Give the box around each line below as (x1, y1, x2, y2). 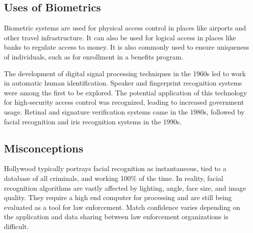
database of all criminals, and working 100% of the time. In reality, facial (4, 173, 224, 183)
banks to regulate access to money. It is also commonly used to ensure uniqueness (4, 42, 250, 52)
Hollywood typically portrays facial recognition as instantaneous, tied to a (4, 163, 227, 174)
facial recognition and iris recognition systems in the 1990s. (4, 116, 182, 126)
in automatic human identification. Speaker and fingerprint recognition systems (4, 78, 242, 88)
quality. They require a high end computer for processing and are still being (4, 192, 232, 203)
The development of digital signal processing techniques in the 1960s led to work (4, 68, 246, 78)
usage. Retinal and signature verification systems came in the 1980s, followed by (4, 106, 245, 116)
